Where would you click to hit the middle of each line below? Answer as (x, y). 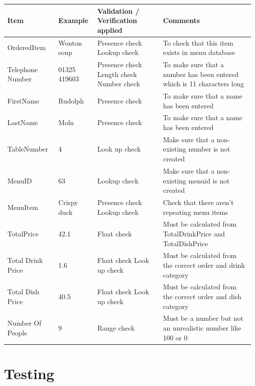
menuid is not (209, 180)
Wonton (70, 42)
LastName (23, 122)
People (17, 332)
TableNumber (28, 149)
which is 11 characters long (204, 84)
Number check (119, 84)
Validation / (118, 11)
